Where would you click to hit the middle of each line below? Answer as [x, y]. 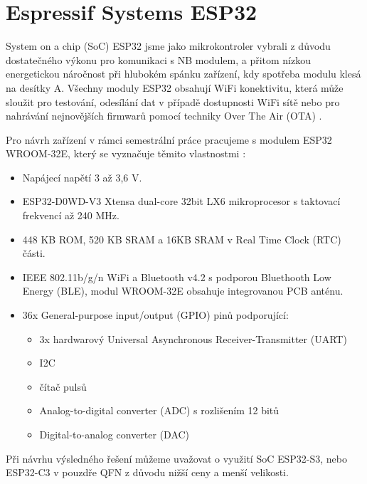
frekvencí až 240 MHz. [71, 215]
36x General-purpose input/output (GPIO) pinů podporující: [155, 315]
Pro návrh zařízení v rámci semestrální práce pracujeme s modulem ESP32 [169, 139]
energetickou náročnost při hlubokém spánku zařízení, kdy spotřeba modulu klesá [183, 74]
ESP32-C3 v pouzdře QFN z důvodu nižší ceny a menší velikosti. [147, 472]
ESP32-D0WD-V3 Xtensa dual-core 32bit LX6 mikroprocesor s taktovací [181, 201]
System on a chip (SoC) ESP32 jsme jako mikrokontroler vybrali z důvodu [168, 46]
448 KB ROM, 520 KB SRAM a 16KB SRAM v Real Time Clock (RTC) [182, 239]
